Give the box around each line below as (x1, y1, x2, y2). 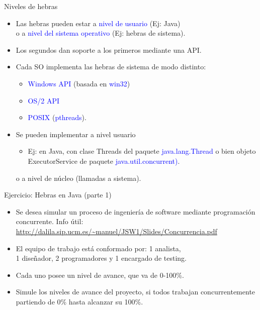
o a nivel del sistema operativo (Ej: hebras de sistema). (16, 28, 186, 38)
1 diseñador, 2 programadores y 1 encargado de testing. (16, 253, 187, 263)
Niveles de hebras (4, 1, 58, 11)
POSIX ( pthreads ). (28, 112, 86, 123)
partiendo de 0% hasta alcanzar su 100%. (16, 296, 143, 306)
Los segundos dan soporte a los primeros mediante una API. (16, 44, 202, 55)
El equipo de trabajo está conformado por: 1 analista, (16, 243, 181, 253)
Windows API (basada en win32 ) (28, 78, 130, 88)
